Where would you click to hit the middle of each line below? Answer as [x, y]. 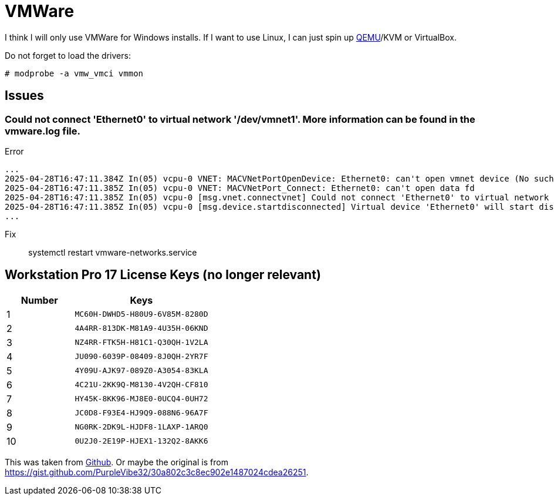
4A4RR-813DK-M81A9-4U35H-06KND [141, 328]
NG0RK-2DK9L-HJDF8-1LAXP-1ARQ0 [141, 427]
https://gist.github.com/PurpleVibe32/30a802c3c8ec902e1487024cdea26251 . [157, 472]
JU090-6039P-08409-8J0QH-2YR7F [141, 357]
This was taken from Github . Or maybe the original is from [116, 462]
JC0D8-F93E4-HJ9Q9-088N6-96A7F [141, 413]
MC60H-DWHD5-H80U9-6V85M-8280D [141, 314]
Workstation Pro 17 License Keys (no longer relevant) [163, 275]
